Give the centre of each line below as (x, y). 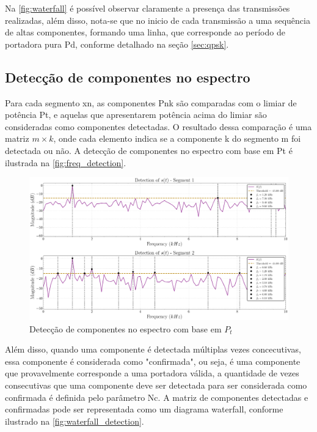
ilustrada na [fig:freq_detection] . (66, 162)
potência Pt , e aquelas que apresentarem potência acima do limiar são (136, 115)
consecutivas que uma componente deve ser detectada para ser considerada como (156, 385)
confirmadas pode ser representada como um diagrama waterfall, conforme (144, 409)
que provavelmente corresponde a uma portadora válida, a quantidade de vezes (152, 373)
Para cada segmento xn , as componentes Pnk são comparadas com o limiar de (151, 102)
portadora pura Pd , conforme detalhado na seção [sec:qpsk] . (117, 44)
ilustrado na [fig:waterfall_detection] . (75, 421)
